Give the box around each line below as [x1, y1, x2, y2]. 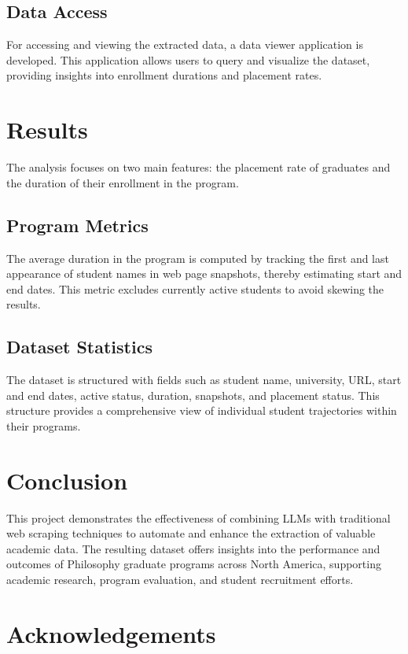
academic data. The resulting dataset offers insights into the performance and [6, 540, 380, 556]
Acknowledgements [6, 617, 216, 649]
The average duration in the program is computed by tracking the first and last [6, 249, 389, 266]
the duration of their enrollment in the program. [6, 174, 239, 190]
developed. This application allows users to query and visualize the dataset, [6, 51, 370, 68]
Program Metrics [6, 212, 149, 237]
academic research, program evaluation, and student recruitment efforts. [6, 571, 354, 587]
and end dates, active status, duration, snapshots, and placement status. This [6, 386, 380, 403]
